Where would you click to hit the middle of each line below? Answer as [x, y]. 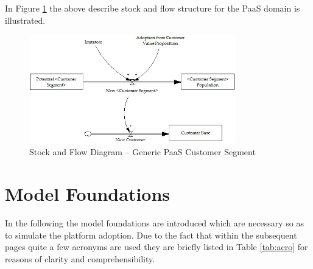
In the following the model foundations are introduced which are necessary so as [154, 222]
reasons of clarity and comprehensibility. [80, 258]
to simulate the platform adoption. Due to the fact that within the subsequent [151, 235]
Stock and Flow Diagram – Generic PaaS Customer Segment [142, 152]
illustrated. [25, 20]
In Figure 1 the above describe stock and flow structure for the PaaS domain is [153, 8]
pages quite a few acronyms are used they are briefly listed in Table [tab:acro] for [156, 247]
